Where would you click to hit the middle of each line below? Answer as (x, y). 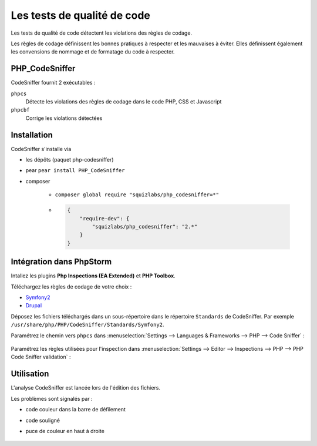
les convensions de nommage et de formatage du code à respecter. (93, 52)
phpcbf (20, 110)
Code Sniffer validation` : (41, 357)
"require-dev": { (104, 218)
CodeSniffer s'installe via (41, 149)
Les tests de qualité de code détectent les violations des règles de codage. (102, 33)
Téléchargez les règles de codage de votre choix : (71, 286)
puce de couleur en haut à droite (65, 431)
